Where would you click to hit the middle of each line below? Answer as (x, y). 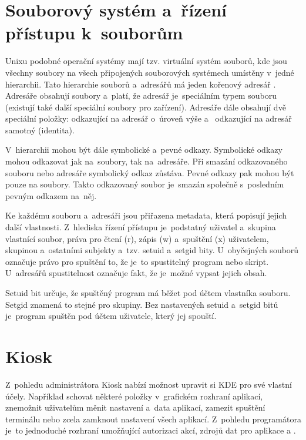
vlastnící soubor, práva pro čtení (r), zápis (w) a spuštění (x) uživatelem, (137, 238)
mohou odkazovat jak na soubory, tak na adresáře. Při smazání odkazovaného (147, 161)
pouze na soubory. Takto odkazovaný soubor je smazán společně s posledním (145, 184)
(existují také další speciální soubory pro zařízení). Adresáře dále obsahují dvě (146, 107)
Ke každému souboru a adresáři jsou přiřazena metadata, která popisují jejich (146, 215)
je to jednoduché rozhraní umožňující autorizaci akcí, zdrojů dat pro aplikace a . (151, 430)
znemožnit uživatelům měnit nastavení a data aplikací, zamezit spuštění (135, 407)
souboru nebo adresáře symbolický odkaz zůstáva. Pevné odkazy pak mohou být (150, 172)
